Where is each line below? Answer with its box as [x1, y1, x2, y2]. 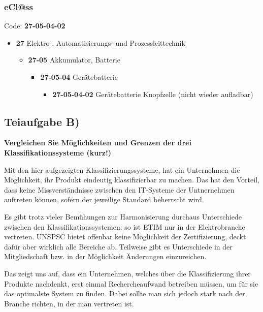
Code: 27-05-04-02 [4, 20, 65, 31]
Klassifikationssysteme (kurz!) [4, 147, 112, 158]
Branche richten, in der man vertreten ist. [4, 298, 134, 308]
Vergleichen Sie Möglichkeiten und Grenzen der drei [4, 137, 191, 148]
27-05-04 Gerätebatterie [40, 72, 118, 82]
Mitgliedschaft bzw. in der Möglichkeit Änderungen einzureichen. [4, 251, 207, 262]
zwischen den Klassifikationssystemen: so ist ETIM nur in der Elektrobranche [4, 221, 245, 232]
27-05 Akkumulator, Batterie [28, 54, 120, 65]
